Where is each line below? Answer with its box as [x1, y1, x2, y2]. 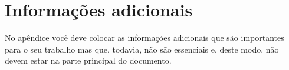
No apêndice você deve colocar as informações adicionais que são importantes [5, 32, 284, 44]
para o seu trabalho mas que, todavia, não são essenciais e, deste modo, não [5, 43, 279, 55]
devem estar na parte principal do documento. [5, 54, 172, 66]
